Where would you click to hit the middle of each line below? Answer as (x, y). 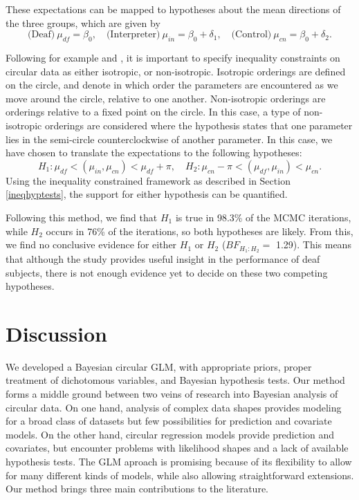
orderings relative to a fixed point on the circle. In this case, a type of (153, 112)
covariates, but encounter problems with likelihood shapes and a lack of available (177, 448)
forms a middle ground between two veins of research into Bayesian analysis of (172, 394)
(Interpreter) (133, 35)
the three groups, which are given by (83, 22)
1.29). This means (313, 244)
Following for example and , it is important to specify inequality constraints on (173, 57)
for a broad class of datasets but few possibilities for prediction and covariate (169, 421)
